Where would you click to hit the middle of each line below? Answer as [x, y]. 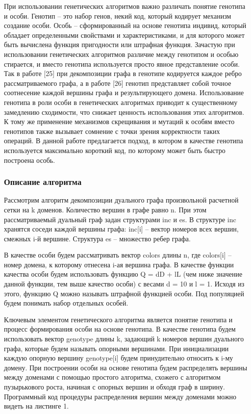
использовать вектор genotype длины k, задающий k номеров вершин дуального [124, 339]
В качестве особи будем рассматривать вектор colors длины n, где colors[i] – [118, 255]
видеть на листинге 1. [37, 406]
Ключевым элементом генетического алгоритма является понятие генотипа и [118, 319]
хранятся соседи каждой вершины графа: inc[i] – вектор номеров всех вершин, [121, 229]
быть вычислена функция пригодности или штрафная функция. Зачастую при [120, 44]
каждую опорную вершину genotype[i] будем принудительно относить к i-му [119, 358]
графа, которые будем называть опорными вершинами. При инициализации [116, 348]
